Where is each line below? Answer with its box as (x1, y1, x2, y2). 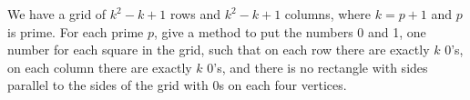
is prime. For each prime (7, 22, 144, 41)
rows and (170, 5, 220, 23)
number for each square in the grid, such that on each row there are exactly (7, 40, 430, 59)
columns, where (284, 5, 372, 23)
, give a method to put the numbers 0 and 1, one (154, 22, 426, 41)
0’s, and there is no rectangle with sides (207, 57, 428, 76)
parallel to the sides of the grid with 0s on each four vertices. (7, 75, 347, 95)
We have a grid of (7, 5, 107, 23)
